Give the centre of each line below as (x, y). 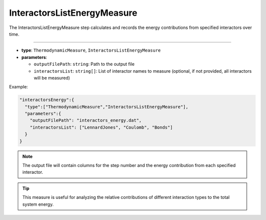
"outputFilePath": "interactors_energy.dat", (86, 121)
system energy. (38, 204)
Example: (18, 87)
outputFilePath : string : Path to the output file (84, 64)
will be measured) (52, 78)
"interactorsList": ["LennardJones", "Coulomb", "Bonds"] (101, 127)
